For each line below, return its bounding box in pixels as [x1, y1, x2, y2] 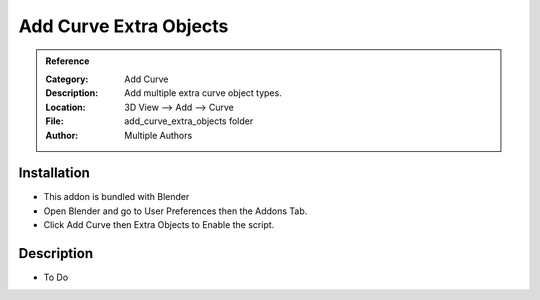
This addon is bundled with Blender [43, 191, 190, 203]
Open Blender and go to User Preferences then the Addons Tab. [43, 205, 308, 217]
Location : [45, 101, 86, 113]
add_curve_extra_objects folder [124, 115, 254, 127]
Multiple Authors [124, 129, 193, 141]
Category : [45, 73, 89, 85]
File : [45, 115, 64, 127]
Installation [18, 165, 90, 182]
